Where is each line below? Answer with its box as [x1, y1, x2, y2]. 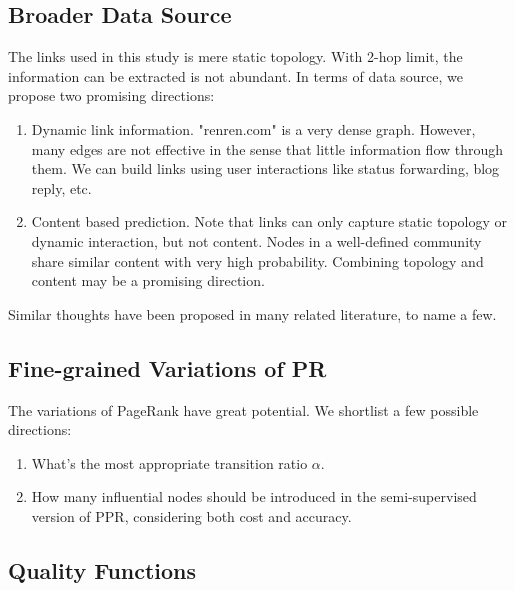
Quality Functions [8, 554, 197, 585]
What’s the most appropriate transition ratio [31, 452, 308, 473]
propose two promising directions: [8, 85, 215, 106]
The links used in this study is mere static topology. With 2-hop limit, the [8, 46, 463, 67]
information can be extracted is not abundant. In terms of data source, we [8, 65, 463, 86]
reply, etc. [31, 177, 92, 198]
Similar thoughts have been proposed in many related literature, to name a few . [8, 303, 497, 324]
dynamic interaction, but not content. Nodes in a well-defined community [31, 230, 482, 251]
